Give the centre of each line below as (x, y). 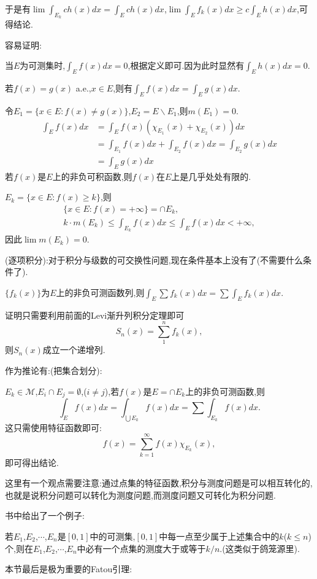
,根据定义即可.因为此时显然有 (186, 65)
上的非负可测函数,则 (225, 391)
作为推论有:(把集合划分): (54, 371)
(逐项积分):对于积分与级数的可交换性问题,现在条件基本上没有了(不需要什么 (154, 259)
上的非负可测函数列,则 (100, 292)
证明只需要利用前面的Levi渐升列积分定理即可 (95, 315)
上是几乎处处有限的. (211, 176)
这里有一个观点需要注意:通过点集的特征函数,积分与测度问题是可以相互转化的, (159, 483)
